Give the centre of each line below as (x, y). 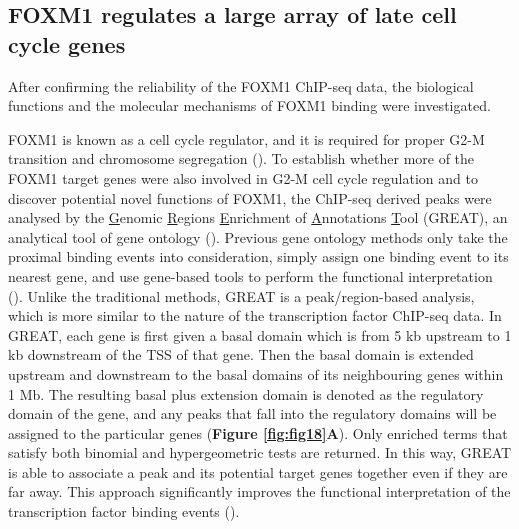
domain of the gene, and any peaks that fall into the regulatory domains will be (252, 413)
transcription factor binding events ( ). (124, 511)
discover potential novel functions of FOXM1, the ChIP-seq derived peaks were (250, 197)
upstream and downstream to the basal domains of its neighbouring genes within (256, 373)
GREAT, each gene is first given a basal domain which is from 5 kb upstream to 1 (260, 334)
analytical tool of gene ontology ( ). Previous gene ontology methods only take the (258, 236)
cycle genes (67, 43)
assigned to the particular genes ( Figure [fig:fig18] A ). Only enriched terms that (258, 432)
